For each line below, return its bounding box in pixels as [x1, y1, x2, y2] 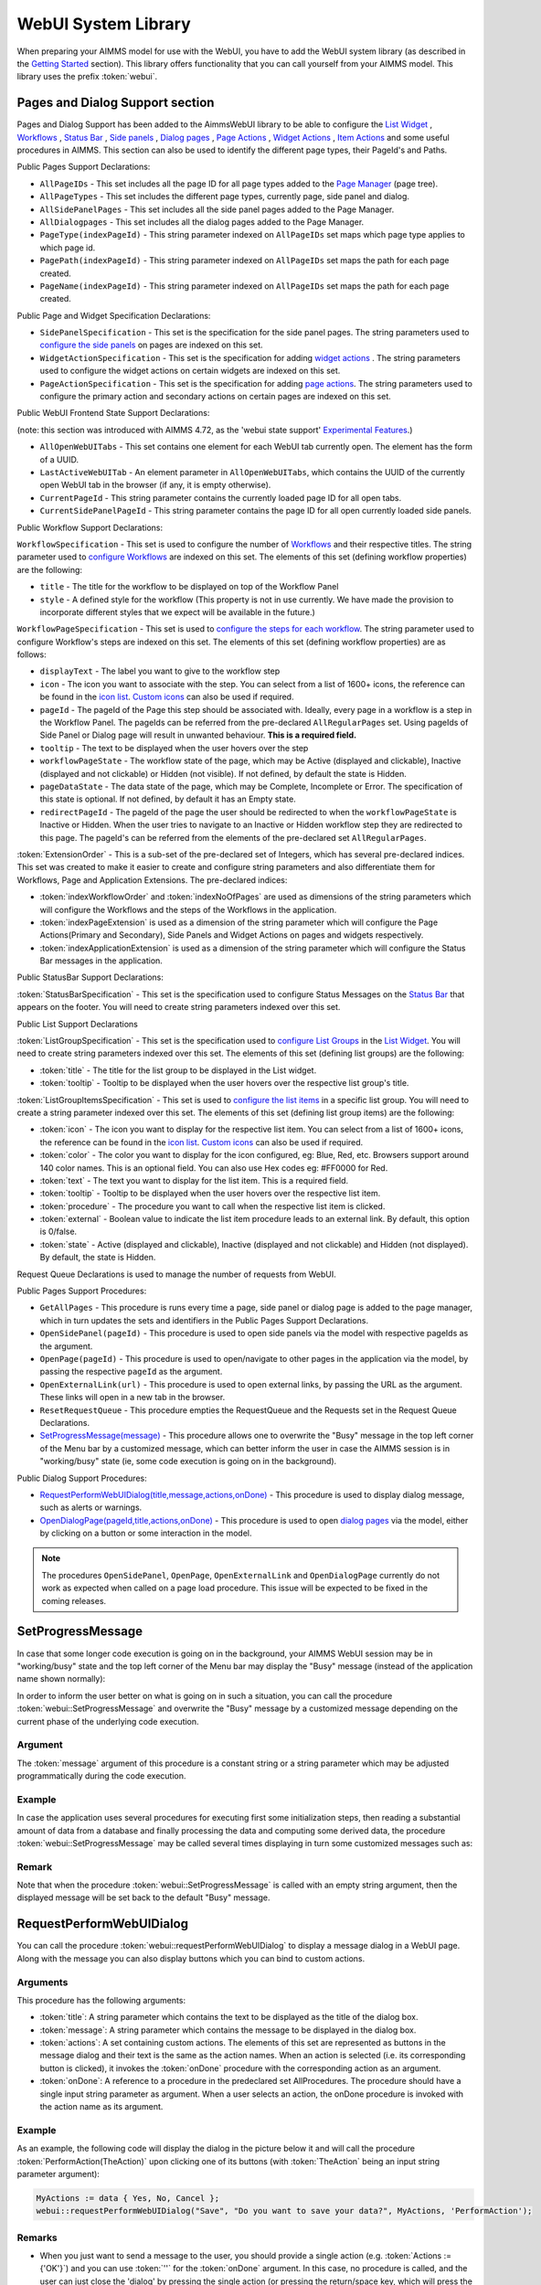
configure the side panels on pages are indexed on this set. [39, 339, 264, 351]
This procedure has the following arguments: [16, 1994, 186, 2005]
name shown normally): [16, 1674, 106, 1685]
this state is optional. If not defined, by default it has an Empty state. [39, 793, 296, 804]
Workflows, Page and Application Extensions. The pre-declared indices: [16, 874, 288, 886]
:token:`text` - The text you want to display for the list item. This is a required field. [39, 1174, 349, 1185]
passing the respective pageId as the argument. [39, 1366, 223, 1377]
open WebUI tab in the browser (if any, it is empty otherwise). [39, 480, 271, 491]
